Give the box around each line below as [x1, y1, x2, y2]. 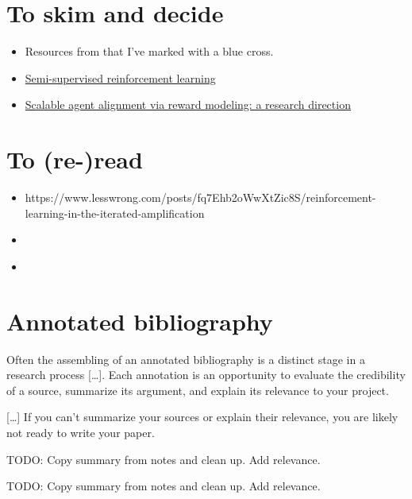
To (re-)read [6, 143, 143, 176]
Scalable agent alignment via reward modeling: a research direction [25, 96, 351, 113]
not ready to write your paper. [6, 424, 155, 440]
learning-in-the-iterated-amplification [25, 204, 205, 221]
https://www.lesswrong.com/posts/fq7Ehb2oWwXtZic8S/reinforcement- [25, 189, 376, 206]
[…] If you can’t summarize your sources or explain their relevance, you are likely [6, 408, 399, 425]
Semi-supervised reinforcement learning [25, 69, 216, 86]
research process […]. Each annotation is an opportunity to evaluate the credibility [6, 366, 406, 383]
